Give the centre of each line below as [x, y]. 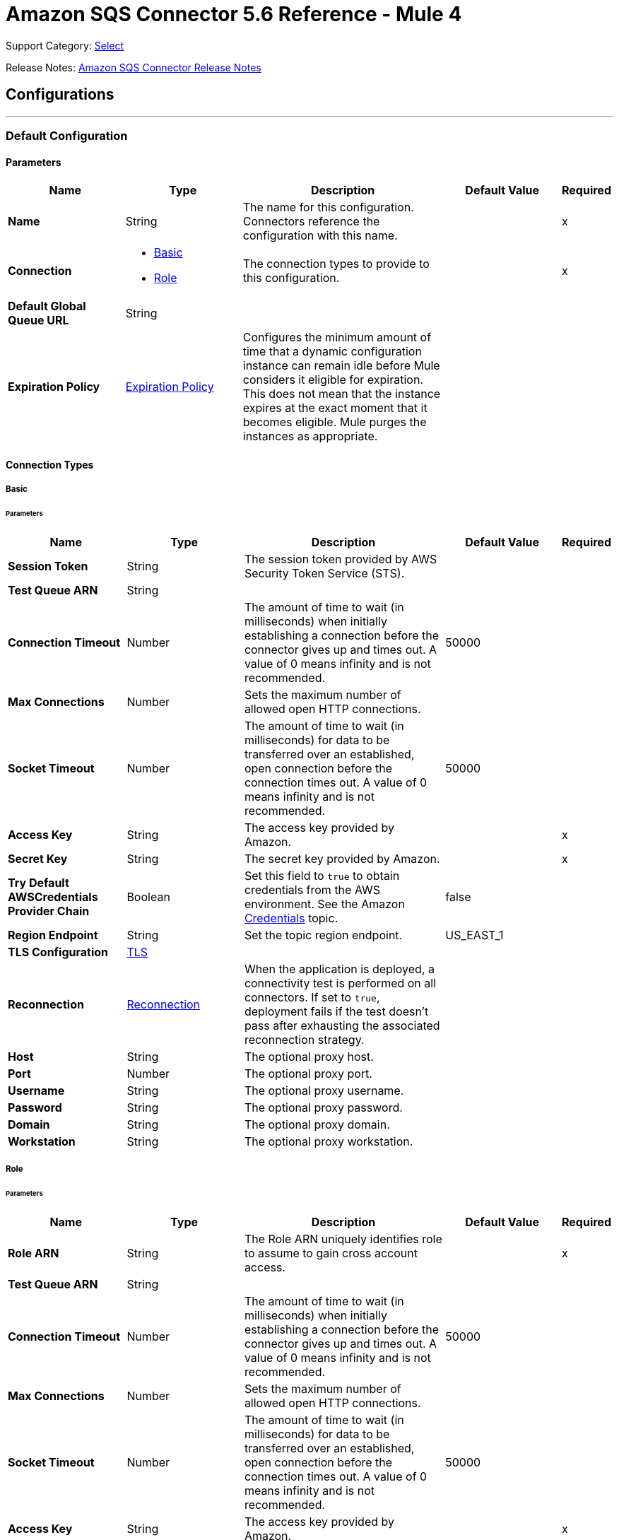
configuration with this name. [320, 236]
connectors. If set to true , [312, 997]
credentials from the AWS [312, 889]
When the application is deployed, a [339, 969]
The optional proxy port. [308, 1073]
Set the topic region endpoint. [323, 935]
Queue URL [39, 321]
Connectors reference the [311, 222]
